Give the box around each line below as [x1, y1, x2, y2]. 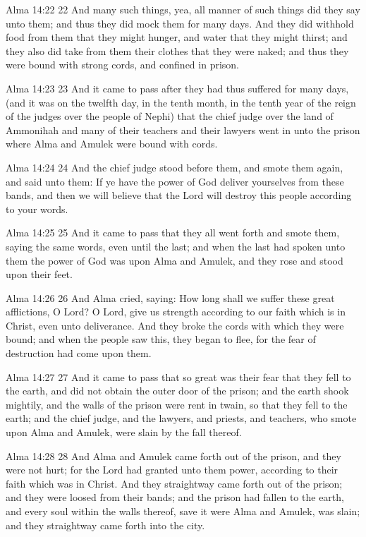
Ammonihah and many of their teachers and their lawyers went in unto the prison [6, 122, 360, 137]
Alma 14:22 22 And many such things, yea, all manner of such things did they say [6, 2, 360, 16]
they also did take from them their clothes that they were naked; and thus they [6, 43, 349, 58]
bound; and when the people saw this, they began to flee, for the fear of [6, 332, 316, 346]
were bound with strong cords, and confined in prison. [6, 57, 239, 72]
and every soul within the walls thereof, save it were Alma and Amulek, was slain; [6, 504, 360, 518]
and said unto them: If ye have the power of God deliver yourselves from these [6, 174, 344, 188]
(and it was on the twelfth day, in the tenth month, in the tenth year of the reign [6, 95, 356, 109]
